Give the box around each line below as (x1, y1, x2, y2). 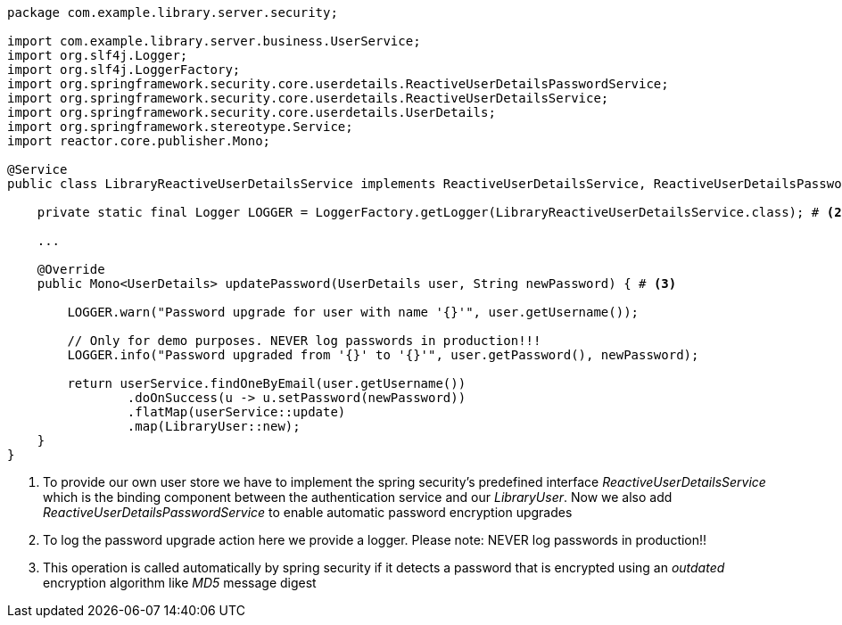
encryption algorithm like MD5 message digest (43, 575, 317, 590)
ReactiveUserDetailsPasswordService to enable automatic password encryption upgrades (43, 505, 573, 520)
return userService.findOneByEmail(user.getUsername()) (67, 376, 466, 391)
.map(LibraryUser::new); (127, 419, 301, 433)
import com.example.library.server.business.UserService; (7, 34, 421, 48)
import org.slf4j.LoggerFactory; (7, 62, 241, 77)
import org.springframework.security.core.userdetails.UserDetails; (7, 105, 496, 119)
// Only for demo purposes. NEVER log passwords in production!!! (67, 333, 541, 348)
